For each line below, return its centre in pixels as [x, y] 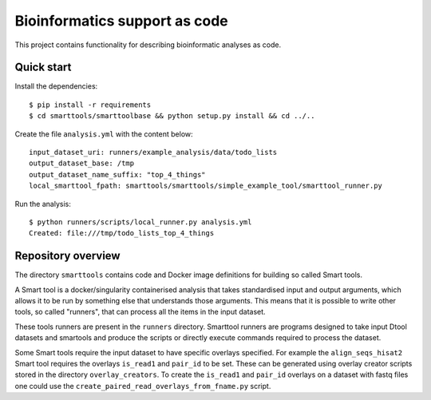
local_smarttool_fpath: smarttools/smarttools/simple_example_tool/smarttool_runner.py [206, 186]
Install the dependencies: [56, 86]
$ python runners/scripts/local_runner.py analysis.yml [140, 222]
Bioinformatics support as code [122, 21]
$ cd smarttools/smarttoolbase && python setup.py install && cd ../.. [172, 116]
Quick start [43, 67]
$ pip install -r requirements [90, 105]
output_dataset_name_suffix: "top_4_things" [118, 174]
